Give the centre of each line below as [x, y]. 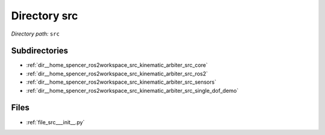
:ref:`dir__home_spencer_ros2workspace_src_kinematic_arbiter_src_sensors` [121, 82]
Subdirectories [40, 51]
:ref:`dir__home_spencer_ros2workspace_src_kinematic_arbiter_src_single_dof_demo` [132, 90]
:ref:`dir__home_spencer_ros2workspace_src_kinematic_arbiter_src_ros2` [117, 74]
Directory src [45, 16]
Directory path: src [36, 34]
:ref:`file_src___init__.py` [55, 122]
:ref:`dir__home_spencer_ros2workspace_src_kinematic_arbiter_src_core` [117, 65]
